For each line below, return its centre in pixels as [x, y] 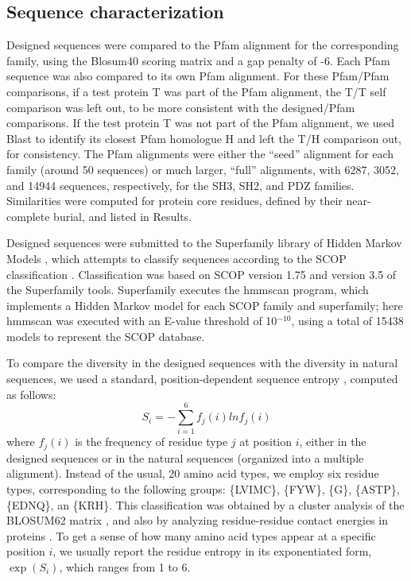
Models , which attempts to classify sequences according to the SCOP [176, 258]
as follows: [31, 394]
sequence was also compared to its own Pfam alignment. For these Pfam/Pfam [198, 76]
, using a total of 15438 [347, 321]
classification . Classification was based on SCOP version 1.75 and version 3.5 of [202, 274]
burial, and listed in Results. [123, 216]
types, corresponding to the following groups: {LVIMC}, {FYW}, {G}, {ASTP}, [203, 489]
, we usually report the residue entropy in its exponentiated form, [212, 551]
